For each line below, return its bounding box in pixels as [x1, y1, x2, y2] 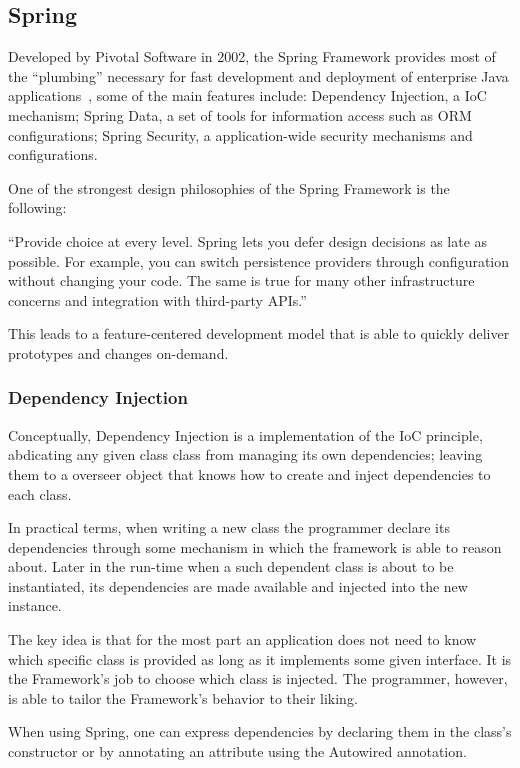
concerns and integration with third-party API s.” [8, 289, 307, 310]
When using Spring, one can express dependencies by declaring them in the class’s [8, 721, 512, 742]
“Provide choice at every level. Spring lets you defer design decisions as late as [8, 230, 488, 251]
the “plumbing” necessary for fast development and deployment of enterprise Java [8, 65, 509, 86]
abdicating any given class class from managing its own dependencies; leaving [8, 444, 483, 465]
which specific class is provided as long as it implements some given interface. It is [8, 648, 512, 669]
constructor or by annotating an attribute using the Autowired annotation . [8, 741, 467, 762]
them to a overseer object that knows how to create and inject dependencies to [8, 463, 491, 484]
